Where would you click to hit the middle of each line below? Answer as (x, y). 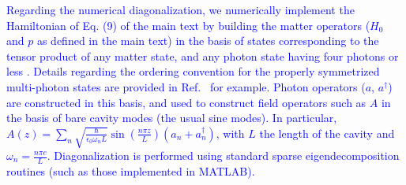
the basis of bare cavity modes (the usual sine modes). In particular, (172, 118)
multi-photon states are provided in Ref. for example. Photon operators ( (186, 86)
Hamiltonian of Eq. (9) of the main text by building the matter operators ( (188, 25)
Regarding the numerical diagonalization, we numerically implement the (180, 9)
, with (230, 133)
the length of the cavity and (327, 133)
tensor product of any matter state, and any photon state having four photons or (203, 55)
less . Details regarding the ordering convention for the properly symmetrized (193, 71)
